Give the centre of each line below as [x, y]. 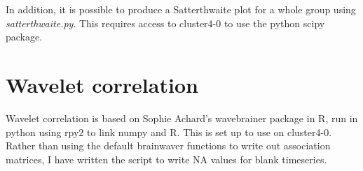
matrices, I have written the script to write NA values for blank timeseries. [166, 159]
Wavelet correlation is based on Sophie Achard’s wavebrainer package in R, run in [182, 118]
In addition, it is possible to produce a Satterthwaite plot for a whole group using [181, 9]
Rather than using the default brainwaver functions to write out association [168, 146]
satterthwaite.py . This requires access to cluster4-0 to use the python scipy [165, 23]
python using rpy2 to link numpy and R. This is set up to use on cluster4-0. [169, 132]
